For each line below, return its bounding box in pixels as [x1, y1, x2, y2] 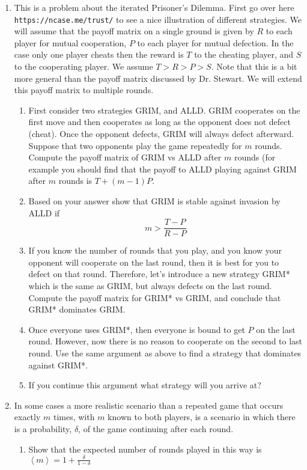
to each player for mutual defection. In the [137, 36, 294, 49]
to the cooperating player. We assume [14, 60, 153, 73]
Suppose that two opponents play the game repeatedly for [28, 139, 242, 151]
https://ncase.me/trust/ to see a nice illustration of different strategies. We [14, 13, 302, 25]
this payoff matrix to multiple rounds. [14, 84, 154, 96]
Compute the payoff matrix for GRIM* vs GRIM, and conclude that [28, 291, 281, 304]
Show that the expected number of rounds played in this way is [28, 442, 262, 455]
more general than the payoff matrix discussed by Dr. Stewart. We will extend [14, 72, 302, 84]
